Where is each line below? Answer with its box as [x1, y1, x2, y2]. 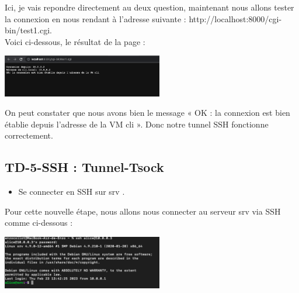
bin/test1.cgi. [5, 24, 52, 36]
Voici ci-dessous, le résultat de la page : [5, 35, 145, 47]
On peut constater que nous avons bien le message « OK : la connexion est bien [5, 106, 290, 119]
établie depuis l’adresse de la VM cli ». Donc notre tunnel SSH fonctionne [5, 118, 269, 130]
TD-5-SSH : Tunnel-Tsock [5, 158, 164, 176]
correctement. [5, 129, 53, 142]
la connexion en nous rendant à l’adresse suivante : [5, 12, 186, 25]
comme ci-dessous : [5, 216, 73, 229]
